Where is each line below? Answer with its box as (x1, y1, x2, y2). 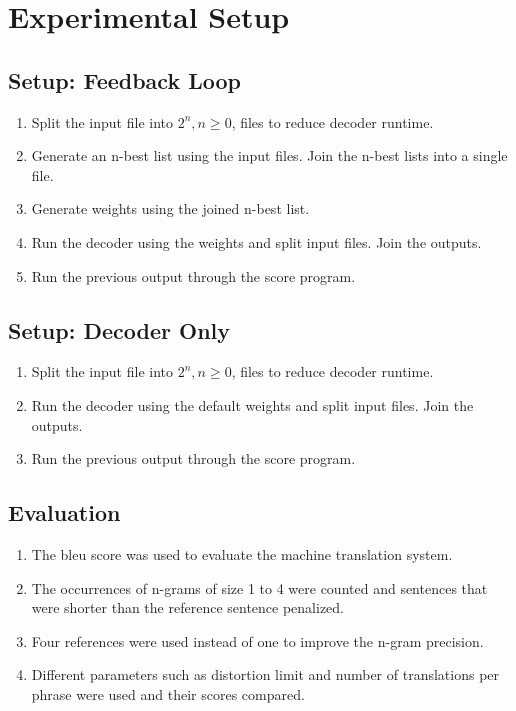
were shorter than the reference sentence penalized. (31, 597, 344, 618)
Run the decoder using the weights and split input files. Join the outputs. (31, 231, 482, 252)
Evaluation (8, 497, 121, 528)
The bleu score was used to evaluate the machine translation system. (31, 543, 453, 564)
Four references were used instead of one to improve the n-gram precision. (31, 630, 484, 651)
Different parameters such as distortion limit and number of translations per (31, 664, 500, 685)
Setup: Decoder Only (8, 314, 231, 345)
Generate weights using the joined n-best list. (31, 198, 310, 219)
